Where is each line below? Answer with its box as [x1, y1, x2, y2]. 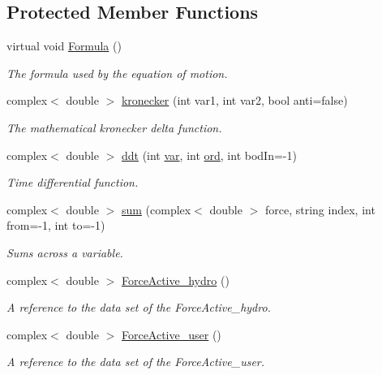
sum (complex [121, 200, 191, 218]
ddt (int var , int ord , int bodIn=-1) [121, 146, 297, 163]
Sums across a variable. [6, 244, 123, 261]
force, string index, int [264, 200, 376, 218]
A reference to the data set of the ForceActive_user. [6, 353, 265, 370]
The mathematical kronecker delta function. [6, 119, 222, 136]
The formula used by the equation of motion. [6, 64, 228, 81]
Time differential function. [6, 174, 139, 191]
